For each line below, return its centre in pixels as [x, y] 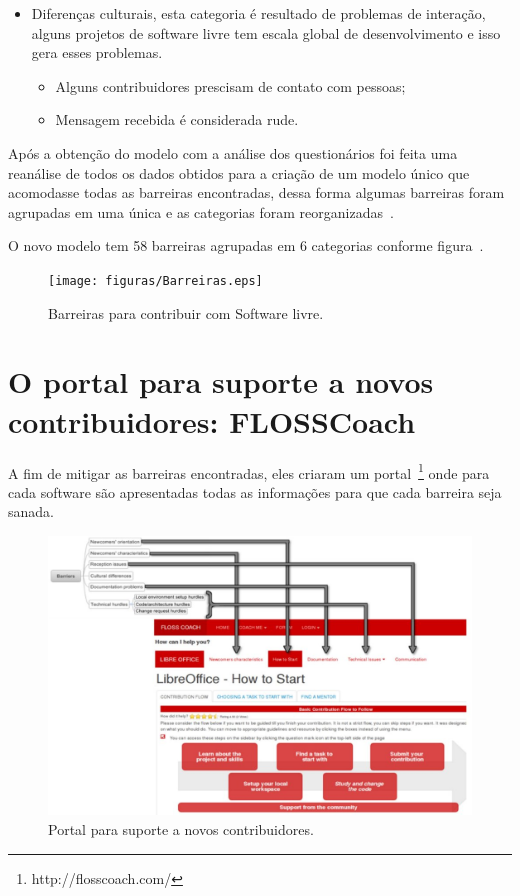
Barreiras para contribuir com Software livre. [186, 312]
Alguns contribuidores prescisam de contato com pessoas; [230, 85]
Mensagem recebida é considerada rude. [177, 119]
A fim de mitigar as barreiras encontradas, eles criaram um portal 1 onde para [249, 471]
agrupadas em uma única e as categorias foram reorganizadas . [201, 211]
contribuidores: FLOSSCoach [212, 420]
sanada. [31, 511]
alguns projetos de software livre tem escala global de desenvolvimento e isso [266, 32]
